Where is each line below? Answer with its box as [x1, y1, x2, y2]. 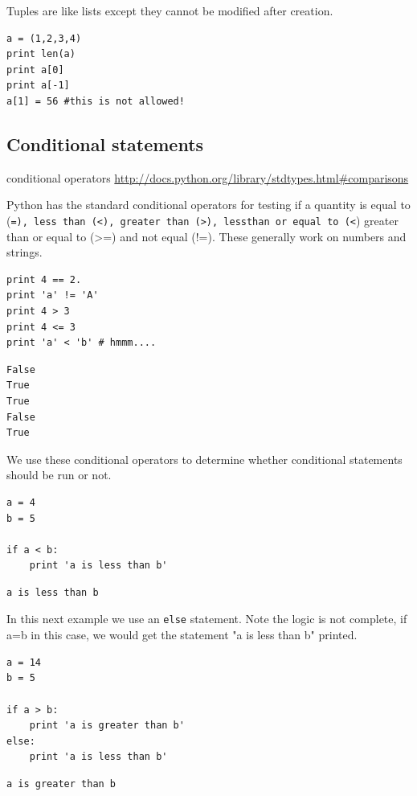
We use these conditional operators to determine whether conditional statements [6, 450, 403, 467]
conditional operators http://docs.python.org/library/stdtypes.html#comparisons [6, 169, 409, 186]
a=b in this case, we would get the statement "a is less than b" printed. [6, 626, 358, 643]
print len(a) [6, 48, 76, 60]
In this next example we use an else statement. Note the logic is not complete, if [6, 610, 407, 627]
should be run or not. [6, 466, 112, 483]
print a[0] [6, 64, 64, 76]
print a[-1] [6, 80, 70, 92]
